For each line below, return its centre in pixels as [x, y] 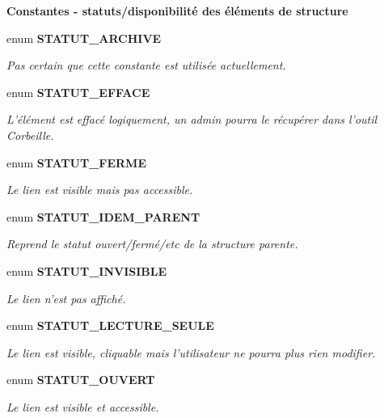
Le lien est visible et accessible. [83, 406]
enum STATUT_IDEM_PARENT [103, 216]
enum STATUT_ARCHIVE [84, 38]
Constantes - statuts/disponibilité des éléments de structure [177, 11]
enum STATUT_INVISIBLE [87, 270]
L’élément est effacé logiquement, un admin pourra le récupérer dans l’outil [192, 119]
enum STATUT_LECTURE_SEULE [110, 325]
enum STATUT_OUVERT [81, 380]
